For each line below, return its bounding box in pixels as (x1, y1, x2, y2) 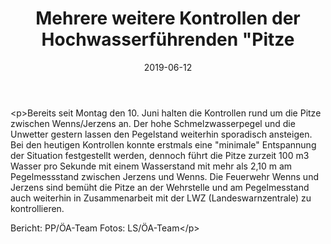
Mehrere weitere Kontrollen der (35, 7, 301, 30)
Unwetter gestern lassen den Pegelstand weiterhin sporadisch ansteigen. (10, 128, 313, 140)
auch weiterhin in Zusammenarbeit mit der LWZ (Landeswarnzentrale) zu (10, 192, 312, 204)
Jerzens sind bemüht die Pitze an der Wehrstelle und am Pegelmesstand (10, 181, 310, 193)
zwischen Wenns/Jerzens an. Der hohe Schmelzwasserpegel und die (10, 117, 296, 129)
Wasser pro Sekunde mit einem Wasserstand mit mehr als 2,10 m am (10, 160, 293, 172)
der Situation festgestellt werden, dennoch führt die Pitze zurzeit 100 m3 (10, 149, 310, 161)
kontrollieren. (10, 202, 65, 214)
